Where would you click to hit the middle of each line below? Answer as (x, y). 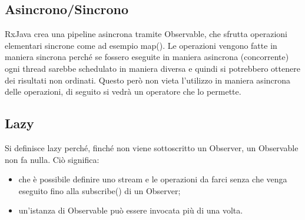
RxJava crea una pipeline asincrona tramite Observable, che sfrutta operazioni (146, 34)
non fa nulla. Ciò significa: (52, 159)
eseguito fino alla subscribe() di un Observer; (100, 190)
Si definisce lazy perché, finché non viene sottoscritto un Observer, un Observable (152, 147)
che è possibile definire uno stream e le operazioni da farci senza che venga (153, 179)
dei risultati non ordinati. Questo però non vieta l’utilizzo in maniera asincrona (148, 80)
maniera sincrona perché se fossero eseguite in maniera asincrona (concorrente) (147, 57)
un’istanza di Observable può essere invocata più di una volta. (131, 210)
